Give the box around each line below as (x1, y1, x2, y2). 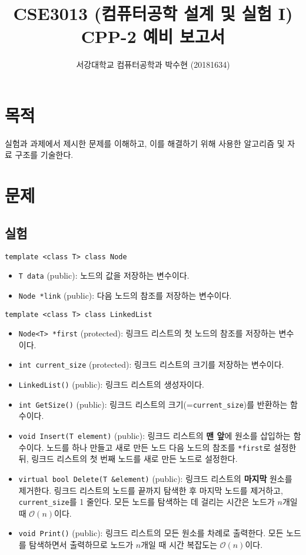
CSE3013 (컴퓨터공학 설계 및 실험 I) (13, 1, 293, 25)
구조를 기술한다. (15, 148, 74, 161)
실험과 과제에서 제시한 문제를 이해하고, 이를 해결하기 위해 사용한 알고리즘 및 (5, 137, 285, 149)
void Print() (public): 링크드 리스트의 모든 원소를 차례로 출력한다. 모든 (18, 527, 284, 539)
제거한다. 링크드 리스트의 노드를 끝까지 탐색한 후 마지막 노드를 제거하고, (18, 484, 283, 496)
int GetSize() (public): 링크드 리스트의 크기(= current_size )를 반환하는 (18, 398, 288, 410)
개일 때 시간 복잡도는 (141, 539, 218, 551)
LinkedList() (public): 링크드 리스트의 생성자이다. (18, 378, 204, 391)
